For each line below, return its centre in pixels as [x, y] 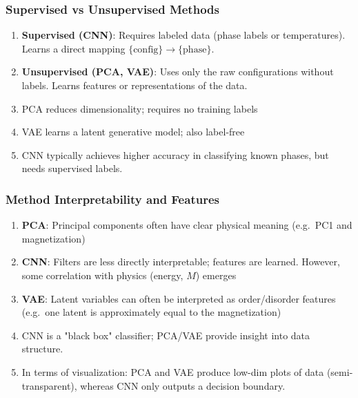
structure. [42, 349]
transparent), [49, 385]
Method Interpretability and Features [112, 199]
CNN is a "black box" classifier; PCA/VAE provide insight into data [166, 335]
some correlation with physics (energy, [102, 275]
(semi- [340, 371]
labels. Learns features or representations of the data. [135, 85]
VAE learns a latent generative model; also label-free [133, 132]
